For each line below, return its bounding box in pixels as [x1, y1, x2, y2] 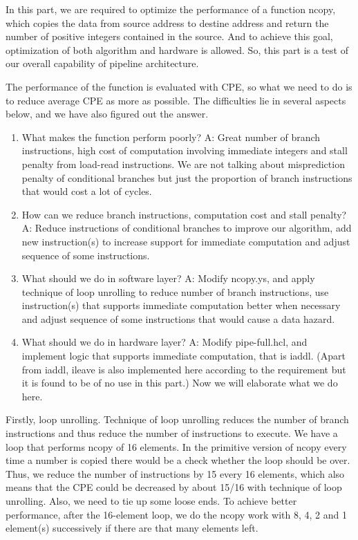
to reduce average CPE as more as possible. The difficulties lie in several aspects [6, 93, 346, 107]
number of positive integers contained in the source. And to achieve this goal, [6, 29, 333, 44]
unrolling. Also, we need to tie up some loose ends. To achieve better [6, 494, 297, 508]
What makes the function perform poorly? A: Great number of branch [21, 129, 321, 144]
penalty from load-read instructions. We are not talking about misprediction [21, 156, 345, 171]
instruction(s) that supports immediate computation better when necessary [21, 298, 341, 313]
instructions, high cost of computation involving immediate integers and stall [21, 143, 348, 158]
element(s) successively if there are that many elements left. [6, 521, 258, 535]
